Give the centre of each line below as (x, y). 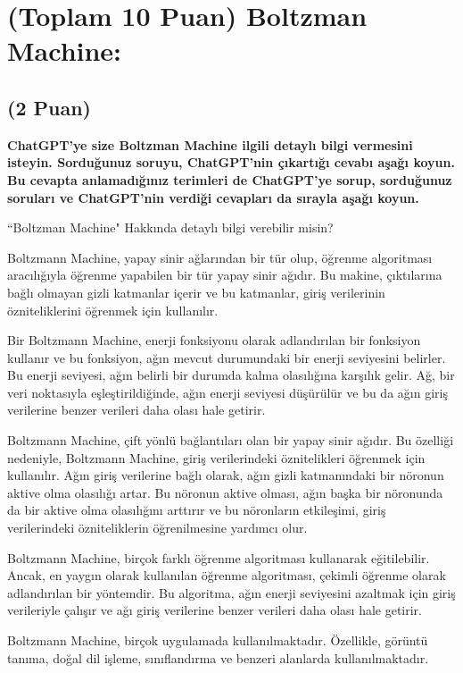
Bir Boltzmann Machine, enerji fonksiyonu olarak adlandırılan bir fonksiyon (214, 340)
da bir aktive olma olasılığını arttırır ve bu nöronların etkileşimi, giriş (197, 510)
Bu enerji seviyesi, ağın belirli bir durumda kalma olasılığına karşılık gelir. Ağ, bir (231, 375)
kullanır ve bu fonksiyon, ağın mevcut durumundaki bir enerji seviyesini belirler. (227, 357)
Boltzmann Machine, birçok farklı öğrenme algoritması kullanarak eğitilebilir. (219, 557)
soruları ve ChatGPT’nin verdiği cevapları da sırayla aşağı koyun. (213, 197)
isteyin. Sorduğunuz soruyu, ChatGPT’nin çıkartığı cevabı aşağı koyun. (231, 162)
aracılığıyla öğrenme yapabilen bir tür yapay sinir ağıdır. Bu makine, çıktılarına (225, 275)
